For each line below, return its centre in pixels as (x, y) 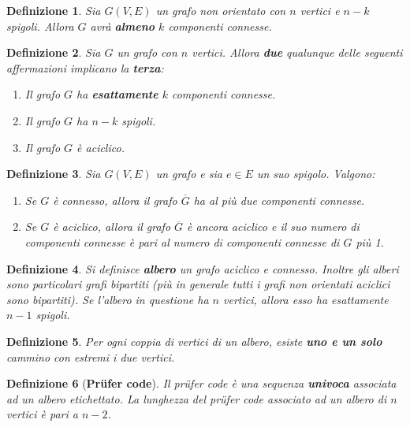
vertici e (320, 10)
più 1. (370, 241)
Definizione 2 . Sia (54, 52)
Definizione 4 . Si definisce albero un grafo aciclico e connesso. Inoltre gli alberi (203, 268)
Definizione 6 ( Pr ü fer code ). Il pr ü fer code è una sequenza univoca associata (201, 383)
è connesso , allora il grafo (115, 200)
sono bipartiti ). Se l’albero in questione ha (108, 299)
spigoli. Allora (40, 26)
